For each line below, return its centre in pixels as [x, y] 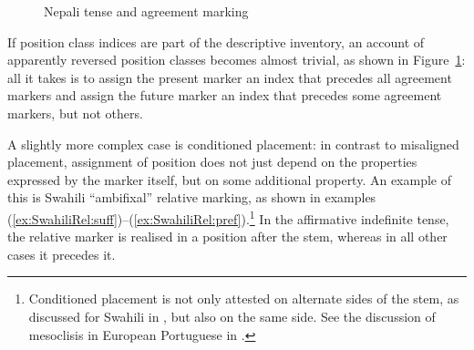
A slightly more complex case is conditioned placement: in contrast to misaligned [233, 144]
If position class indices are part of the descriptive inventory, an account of [216, 41]
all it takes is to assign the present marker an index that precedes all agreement [230, 77]
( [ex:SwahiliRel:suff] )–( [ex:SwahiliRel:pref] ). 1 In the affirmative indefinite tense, [228, 217]
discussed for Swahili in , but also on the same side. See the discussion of [232, 316]
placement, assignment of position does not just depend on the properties [212, 162]
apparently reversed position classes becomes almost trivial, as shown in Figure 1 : [237, 60]
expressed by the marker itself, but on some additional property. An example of [230, 179]
